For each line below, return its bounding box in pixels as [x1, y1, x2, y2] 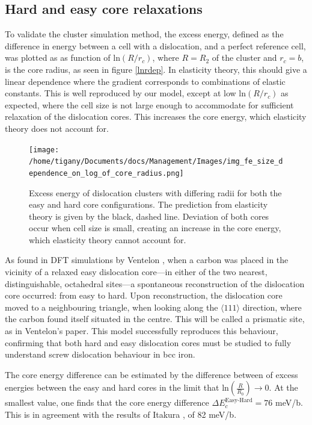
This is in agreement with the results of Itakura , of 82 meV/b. [5, 408, 237, 421]
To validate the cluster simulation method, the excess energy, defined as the [5, 28, 284, 40]
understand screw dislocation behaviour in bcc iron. [5, 348, 195, 361]
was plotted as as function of [5, 51, 111, 64]
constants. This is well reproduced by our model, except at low [5, 87, 236, 99]
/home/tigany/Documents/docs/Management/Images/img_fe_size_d [29, 157, 283, 166]
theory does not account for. [5, 122, 109, 134]
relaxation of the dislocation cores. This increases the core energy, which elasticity [5, 110, 307, 123]
